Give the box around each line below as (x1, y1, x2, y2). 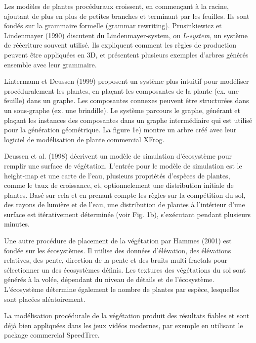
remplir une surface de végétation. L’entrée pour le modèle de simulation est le (4, 160, 242, 171)
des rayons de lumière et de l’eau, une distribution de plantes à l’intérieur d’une (4, 199, 245, 210)
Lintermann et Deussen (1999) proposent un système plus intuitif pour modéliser (4, 76, 249, 86)
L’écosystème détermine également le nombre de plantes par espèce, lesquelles (4, 284, 239, 294)
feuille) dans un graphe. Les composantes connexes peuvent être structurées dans (4, 95, 249, 106)
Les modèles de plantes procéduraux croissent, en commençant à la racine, (4, 1, 229, 11)
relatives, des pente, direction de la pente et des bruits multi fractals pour (4, 255, 228, 265)
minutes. (4, 219, 30, 229)
